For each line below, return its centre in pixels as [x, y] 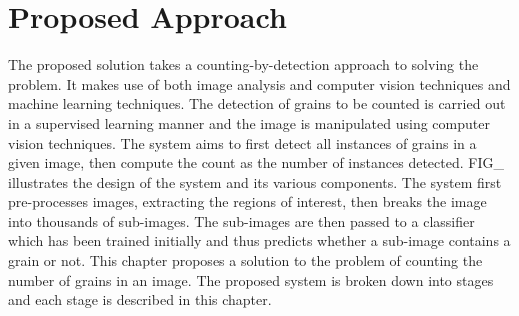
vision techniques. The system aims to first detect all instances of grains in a [242, 142]
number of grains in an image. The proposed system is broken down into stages [251, 279]
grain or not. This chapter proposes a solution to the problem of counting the [245, 260]
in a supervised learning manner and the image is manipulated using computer [249, 122]
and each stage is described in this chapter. [140, 299]
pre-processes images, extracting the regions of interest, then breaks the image [247, 201]
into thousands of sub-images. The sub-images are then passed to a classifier [241, 220]
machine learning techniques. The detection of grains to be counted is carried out [257, 103]
